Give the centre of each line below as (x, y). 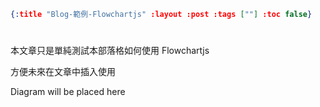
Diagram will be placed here (68, 92)
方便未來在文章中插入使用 (63, 72)
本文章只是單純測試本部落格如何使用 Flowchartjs (110, 51)
